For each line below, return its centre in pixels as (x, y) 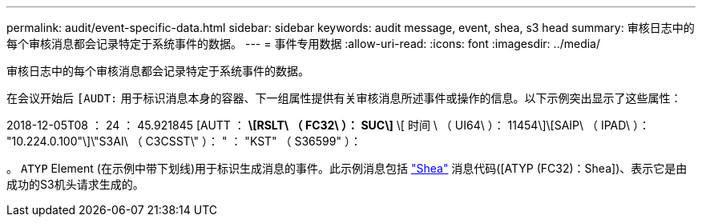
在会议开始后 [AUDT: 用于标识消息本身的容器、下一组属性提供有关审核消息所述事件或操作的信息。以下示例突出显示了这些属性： (344, 98)
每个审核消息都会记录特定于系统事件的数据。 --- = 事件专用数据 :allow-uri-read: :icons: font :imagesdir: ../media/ (304, 44)
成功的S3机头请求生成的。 (75, 184)
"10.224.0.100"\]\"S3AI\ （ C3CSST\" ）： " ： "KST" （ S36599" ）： (184, 141)
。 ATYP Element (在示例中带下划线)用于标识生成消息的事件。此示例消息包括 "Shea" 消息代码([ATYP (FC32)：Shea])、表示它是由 (347, 168)
